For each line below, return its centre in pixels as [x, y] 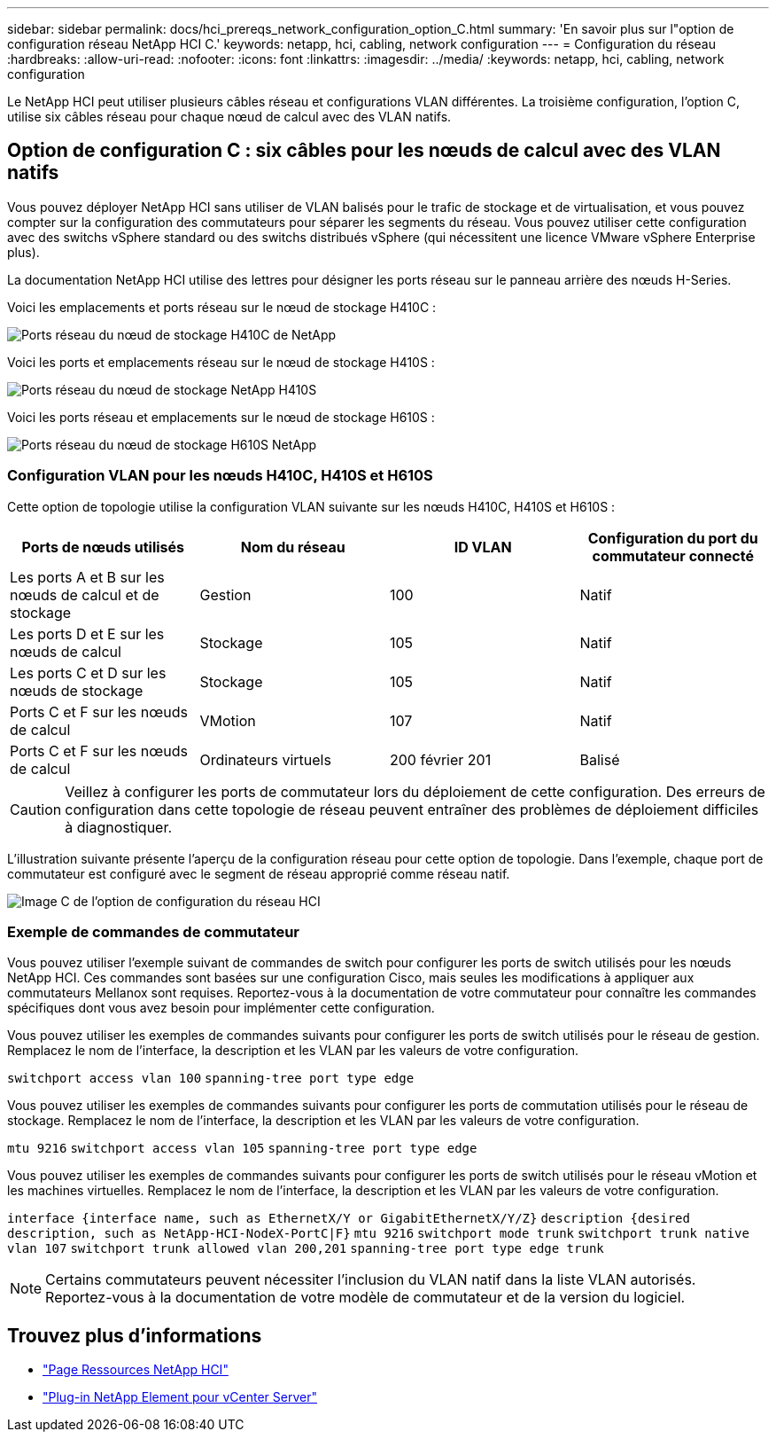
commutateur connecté [673, 555]
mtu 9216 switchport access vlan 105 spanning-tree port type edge [242, 1149]
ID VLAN [483, 547]
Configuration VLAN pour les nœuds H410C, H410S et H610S [220, 476]
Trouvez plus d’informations [135, 1335]
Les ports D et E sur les [87, 633]
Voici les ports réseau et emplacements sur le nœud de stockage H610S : [221, 417]
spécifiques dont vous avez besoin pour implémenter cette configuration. [221, 1008]
